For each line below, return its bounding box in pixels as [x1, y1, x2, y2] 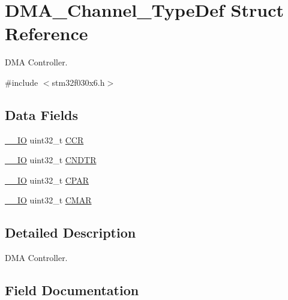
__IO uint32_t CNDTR [5, 154, 97, 166]
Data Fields [5, 105, 79, 124]
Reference [5, 21, 88, 46]
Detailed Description [5, 223, 136, 242]
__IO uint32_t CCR [5, 133, 84, 146]
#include [5, 76, 38, 88]
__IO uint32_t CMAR [5, 194, 92, 206]
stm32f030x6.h [52, 76, 105, 88]
